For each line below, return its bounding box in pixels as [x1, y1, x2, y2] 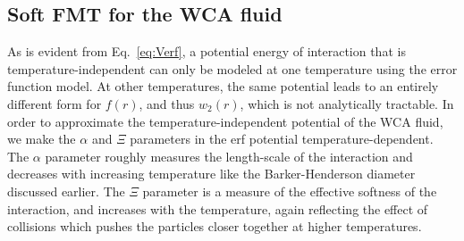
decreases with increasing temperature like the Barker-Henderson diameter [7, 164, 416, 183]
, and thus [139, 94, 195, 112]
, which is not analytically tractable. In [240, 94, 454, 112]
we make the [7, 129, 76, 148]
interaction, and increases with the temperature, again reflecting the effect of [7, 199, 428, 218]
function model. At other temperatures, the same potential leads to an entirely [7, 77, 439, 96]
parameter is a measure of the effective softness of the [142, 181, 437, 200]
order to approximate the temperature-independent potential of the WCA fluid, [7, 112, 443, 130]
